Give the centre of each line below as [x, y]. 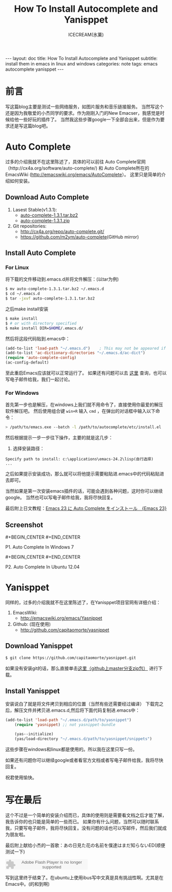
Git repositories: [30, 226]
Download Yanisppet [39, 646]
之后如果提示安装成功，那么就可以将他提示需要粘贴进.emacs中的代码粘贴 [82, 474]
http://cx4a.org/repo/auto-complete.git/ [62, 231]
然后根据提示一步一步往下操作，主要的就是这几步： [59, 438]
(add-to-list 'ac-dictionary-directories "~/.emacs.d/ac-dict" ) [75, 353]
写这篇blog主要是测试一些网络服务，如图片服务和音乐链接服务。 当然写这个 [84, 107]
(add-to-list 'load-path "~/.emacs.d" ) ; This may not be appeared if [86, 348]
